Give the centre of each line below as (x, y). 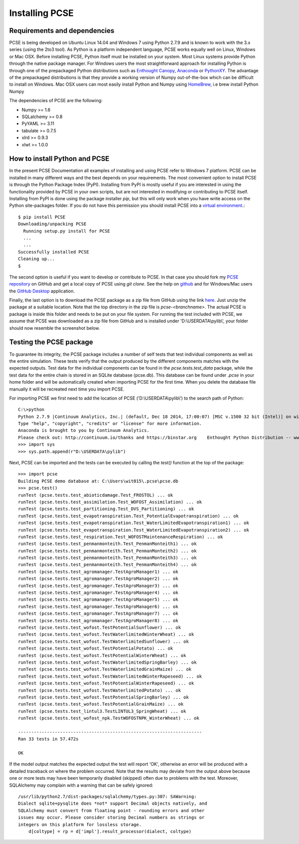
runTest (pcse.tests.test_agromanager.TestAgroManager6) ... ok (98, 606)
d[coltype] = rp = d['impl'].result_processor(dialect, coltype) (110, 831)
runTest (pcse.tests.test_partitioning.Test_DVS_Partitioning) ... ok (106, 509)
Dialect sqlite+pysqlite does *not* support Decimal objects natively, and (113, 804)
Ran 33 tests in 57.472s (48, 739)
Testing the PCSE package (51, 342)
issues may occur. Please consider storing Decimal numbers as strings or (111, 818)
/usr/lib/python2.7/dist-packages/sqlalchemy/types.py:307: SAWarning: (107, 796)
